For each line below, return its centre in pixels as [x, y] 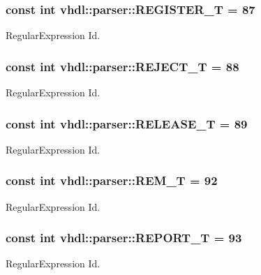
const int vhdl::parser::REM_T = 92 [112, 180]
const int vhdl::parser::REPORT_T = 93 [124, 238]
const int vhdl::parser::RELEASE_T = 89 [127, 123]
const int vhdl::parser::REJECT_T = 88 [122, 66]
